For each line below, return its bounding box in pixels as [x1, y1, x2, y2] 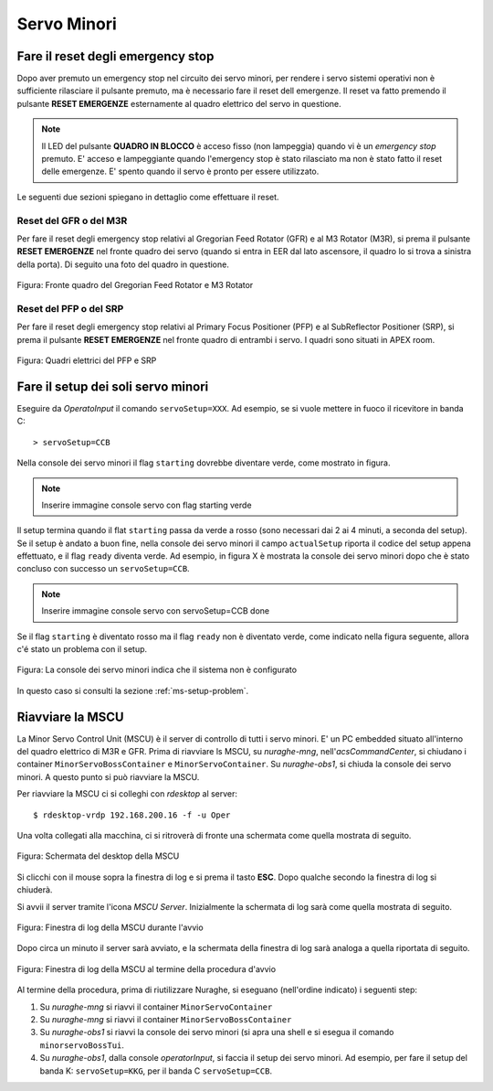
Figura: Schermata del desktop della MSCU [16, 850, 180, 861]
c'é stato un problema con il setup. [16, 644, 148, 655]
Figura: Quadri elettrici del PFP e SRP [16, 355, 157, 366]
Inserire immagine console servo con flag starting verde [41, 499, 252, 510]
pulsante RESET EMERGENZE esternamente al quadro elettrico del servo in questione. [16, 98, 341, 109]
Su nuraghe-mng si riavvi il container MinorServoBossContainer [39, 1013, 292, 1024]
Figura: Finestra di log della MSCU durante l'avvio [16, 922, 205, 933]
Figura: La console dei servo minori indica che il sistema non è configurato [16, 664, 297, 676]
